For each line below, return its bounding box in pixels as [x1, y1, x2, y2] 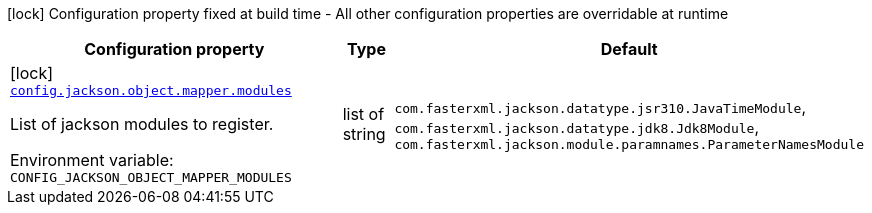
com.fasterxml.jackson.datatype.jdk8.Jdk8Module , [394, 116, 760, 137]
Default [600, 39, 658, 59]
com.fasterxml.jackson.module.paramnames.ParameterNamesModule [394, 136, 864, 152]
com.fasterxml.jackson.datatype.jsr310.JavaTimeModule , [394, 96, 806, 117]
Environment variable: [10, 150, 174, 170]
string [342, 124, 386, 144]
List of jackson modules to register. [10, 114, 274, 134]
